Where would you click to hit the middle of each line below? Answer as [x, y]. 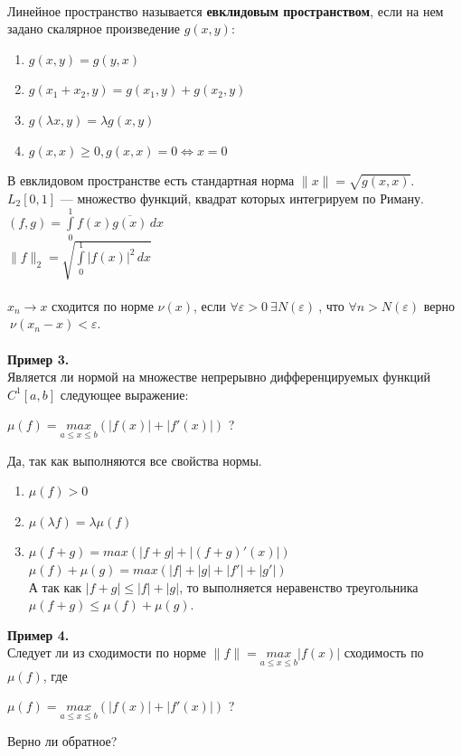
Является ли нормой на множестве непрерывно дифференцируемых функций [219, 377]
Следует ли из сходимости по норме [107, 652]
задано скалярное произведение [94, 28]
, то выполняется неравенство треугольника [299, 586]
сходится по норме [103, 307]
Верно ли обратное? [62, 741]
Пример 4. [38, 634]
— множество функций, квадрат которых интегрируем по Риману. [242, 198]
